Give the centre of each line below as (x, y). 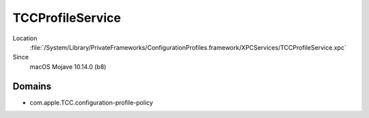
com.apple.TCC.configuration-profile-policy (92, 102)
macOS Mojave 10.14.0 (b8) (68, 67)
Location (25, 38)
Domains (32, 86)
